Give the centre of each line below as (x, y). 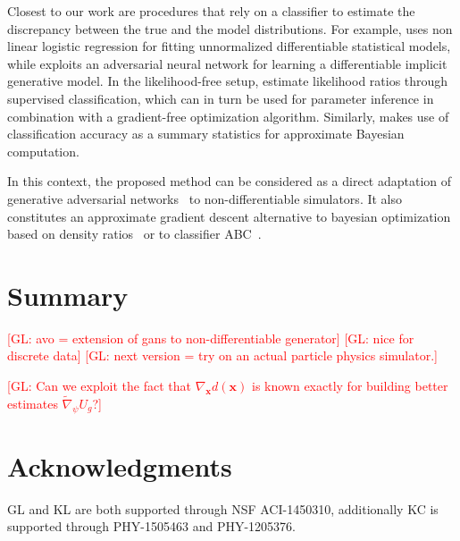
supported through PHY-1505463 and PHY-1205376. (151, 526)
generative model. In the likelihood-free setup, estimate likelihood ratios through (228, 81)
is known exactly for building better (350, 386)
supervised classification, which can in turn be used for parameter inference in (221, 98)
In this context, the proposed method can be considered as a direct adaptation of (230, 181)
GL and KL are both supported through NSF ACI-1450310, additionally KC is (223, 508)
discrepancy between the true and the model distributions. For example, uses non (230, 28)
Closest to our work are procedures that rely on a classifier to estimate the (211, 11)
